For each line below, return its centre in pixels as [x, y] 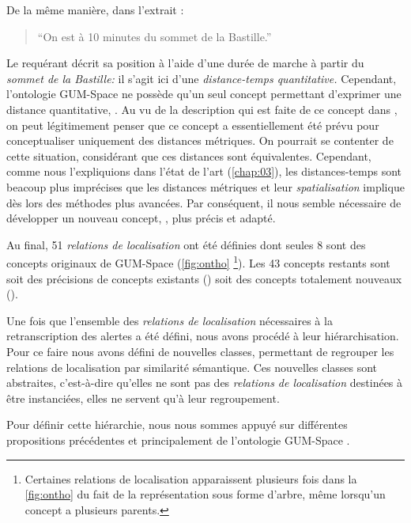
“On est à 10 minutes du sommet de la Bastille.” [155, 36]
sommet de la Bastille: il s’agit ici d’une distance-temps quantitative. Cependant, [202, 78]
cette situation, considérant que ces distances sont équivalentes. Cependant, [189, 155]
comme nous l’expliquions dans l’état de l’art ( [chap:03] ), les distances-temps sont [204, 171]
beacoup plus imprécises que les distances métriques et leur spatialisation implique [205, 186]
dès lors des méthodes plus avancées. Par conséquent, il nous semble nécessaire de [204, 202]
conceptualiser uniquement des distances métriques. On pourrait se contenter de [200, 140]
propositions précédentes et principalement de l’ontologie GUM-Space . [178, 440]
